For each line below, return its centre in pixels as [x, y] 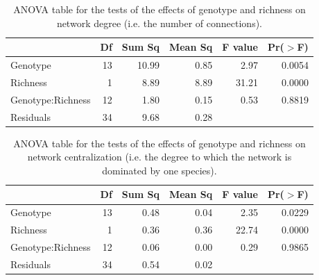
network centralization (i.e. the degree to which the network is [159, 157]
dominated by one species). [159, 170]
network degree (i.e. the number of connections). [159, 23]
